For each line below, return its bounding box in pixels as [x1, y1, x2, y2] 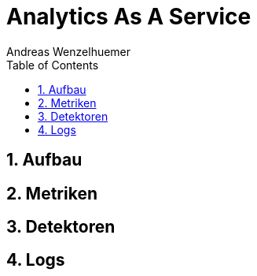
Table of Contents [6, 58, 99, 72]
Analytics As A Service [6, 3, 251, 30]
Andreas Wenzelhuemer [6, 44, 131, 58]
